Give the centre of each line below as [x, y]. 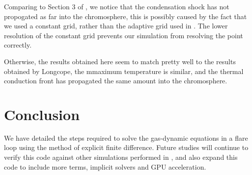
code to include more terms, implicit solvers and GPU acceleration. [105, 166]
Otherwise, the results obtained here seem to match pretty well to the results [120, 61]
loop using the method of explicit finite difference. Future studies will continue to [126, 147]
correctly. [18, 45]
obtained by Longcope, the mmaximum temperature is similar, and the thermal [124, 71]
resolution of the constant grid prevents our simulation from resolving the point [124, 35]
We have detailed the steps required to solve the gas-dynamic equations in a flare [126, 137]
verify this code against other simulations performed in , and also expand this [121, 157]
